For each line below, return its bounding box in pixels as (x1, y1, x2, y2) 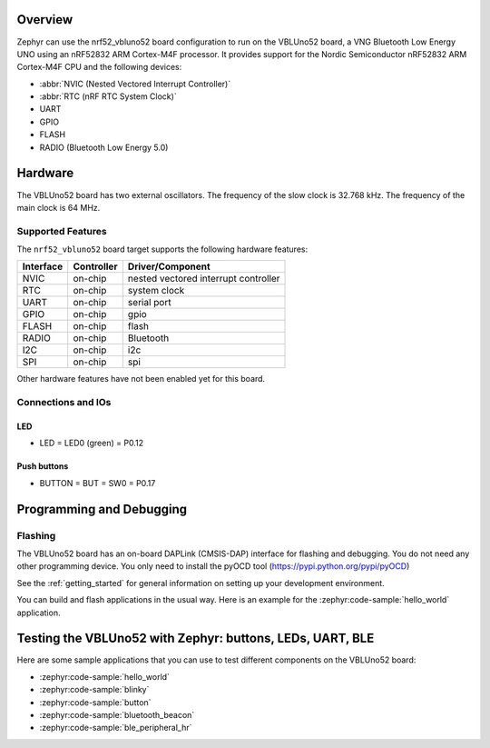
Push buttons (16, 461, 69, 472)
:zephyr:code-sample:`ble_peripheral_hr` (39, 723, 192, 733)
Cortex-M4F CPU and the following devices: (16, 62, 182, 73)
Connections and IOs (16, 396, 112, 409)
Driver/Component (127, 260, 211, 273)
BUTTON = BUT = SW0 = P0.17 (39, 477, 156, 488)
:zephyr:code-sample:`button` (39, 696, 152, 708)
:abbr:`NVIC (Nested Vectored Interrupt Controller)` (39, 78, 231, 89)
